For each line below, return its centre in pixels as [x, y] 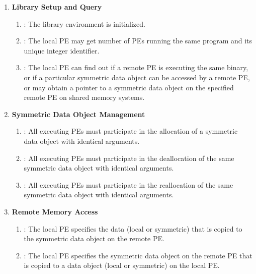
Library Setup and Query [57, 7]
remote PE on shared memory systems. [84, 97]
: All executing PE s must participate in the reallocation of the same [129, 184]
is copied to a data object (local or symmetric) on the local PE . [122, 265]
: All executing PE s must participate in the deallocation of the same [129, 158]
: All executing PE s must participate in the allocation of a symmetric [131, 131]
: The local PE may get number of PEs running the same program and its [138, 41]
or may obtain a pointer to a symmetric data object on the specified [129, 87]
